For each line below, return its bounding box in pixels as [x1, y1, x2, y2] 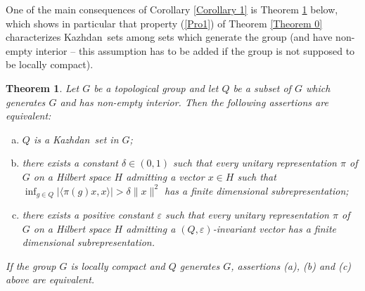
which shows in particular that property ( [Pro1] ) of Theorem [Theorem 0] [6, 15, 323, 30]
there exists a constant [22, 155, 118, 170]
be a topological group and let [94, 80, 219, 95]
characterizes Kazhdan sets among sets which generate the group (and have [6, 30, 333, 44]
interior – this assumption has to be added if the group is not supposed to [35, 43, 355, 58]
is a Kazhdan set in [33, 131, 119, 146]
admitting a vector [126, 169, 205, 183]
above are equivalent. [6, 272, 95, 287]
